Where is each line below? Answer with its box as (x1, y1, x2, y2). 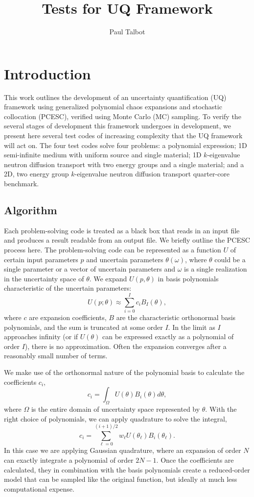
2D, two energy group (4, 169, 69, 179)
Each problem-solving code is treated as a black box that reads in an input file (4, 225, 240, 235)
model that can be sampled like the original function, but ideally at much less (4, 474, 237, 484)
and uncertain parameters (86, 254, 163, 264)
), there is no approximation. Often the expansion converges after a (24, 341, 227, 351)
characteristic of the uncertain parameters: (4, 283, 132, 293)
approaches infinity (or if (4, 331, 78, 342)
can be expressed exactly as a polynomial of (102, 331, 234, 342)
